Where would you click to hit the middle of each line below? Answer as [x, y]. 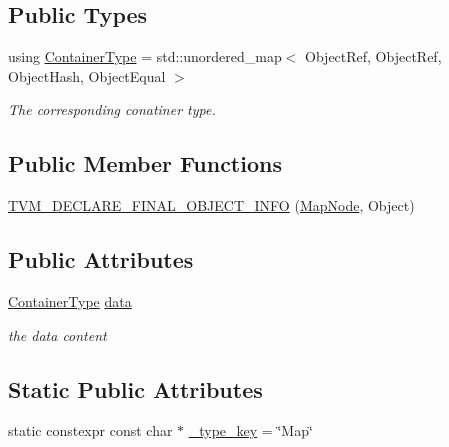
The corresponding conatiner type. [112, 109]
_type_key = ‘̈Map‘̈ [250, 430]
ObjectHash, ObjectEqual [87, 75]
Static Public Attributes [135, 388]
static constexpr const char [90, 430]
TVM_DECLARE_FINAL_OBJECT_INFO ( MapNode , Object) [211, 205]
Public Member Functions [145, 163]
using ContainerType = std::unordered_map [145, 56]
